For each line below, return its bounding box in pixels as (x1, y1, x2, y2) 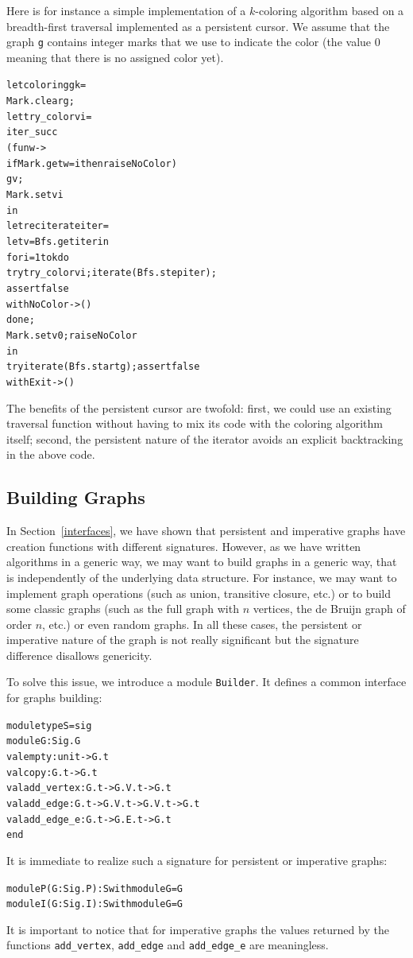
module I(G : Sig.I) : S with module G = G (6, 898, 183, 910)
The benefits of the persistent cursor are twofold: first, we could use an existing (6, 399, 392, 416)
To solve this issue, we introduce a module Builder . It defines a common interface (6, 673, 407, 690)
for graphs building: (6, 689, 102, 706)
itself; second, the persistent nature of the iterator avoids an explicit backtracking (6, 430, 403, 447)
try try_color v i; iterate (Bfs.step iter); (6, 267, 217, 279)
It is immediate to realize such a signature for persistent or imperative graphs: (6, 851, 388, 868)
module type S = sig (6, 719, 92, 731)
